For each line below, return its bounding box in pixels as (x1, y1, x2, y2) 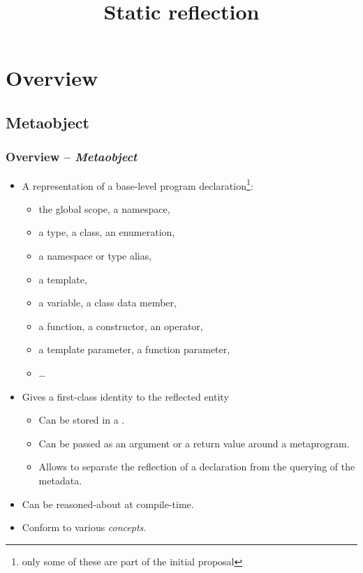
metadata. (38, 472, 82, 487)
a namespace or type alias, (38, 248, 152, 262)
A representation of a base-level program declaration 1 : (22, 176, 253, 193)
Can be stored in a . (38, 412, 125, 427)
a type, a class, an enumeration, (38, 225, 175, 239)
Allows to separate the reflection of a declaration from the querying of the (38, 459, 355, 474)
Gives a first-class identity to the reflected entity (22, 389, 229, 403)
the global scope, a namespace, (38, 201, 170, 216)
